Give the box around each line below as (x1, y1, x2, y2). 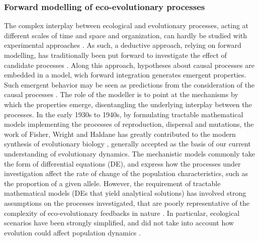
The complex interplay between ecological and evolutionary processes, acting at (4, 20, 249, 31)
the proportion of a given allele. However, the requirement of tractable (4, 178, 221, 188)
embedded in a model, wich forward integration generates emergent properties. (4, 69, 246, 80)
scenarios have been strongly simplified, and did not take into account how (4, 217, 234, 228)
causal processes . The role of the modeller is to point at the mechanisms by (4, 89, 238, 100)
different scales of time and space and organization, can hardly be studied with (4, 30, 247, 40)
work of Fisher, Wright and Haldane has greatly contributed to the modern (4, 128, 236, 139)
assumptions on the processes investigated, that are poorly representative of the (4, 197, 250, 208)
